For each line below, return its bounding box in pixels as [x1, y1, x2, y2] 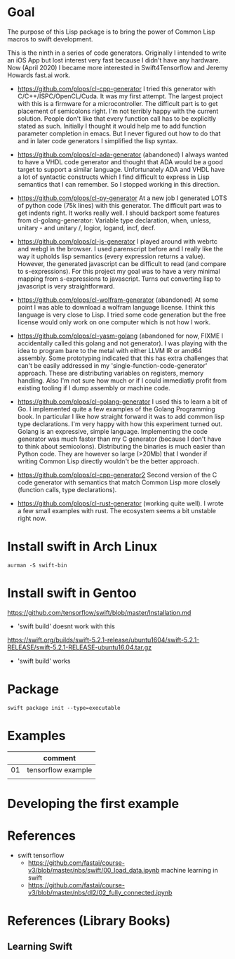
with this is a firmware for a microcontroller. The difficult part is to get [17, 99, 218, 107]
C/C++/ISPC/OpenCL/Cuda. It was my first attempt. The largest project [17, 92, 223, 100]
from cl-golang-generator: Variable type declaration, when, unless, [17, 216, 212, 225]
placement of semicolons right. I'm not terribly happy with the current [17, 107, 219, 115]
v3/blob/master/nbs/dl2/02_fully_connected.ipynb [27, 888, 173, 897]
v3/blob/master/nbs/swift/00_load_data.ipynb [27, 866, 160, 874]
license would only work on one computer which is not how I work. [17, 317, 211, 326]
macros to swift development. [7, 34, 93, 43]
